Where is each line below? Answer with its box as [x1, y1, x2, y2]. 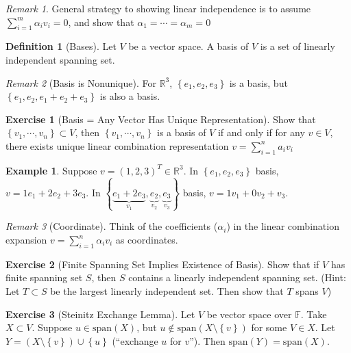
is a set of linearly [260, 39, 335, 53]
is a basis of [157, 125, 206, 140]
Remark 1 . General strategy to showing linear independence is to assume [5, 1, 311, 15]
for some [251, 320, 287, 335]
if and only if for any [217, 125, 305, 140]
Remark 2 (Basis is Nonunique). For [5, 75, 156, 90]
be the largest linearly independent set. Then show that [50, 284, 284, 298]
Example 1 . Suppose [5, 163, 97, 177]
